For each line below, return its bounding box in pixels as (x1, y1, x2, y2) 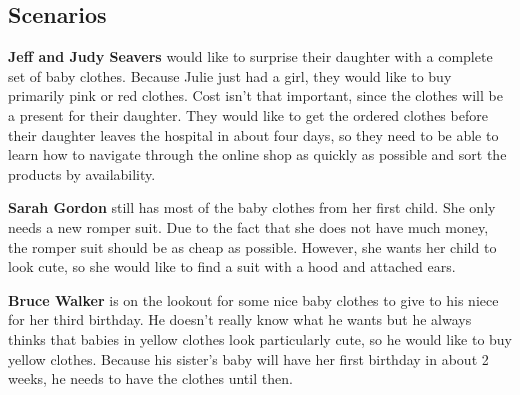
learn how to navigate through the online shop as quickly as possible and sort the (8, 144, 507, 165)
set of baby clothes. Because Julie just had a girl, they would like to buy (8, 65, 452, 86)
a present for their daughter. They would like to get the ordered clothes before (8, 104, 488, 125)
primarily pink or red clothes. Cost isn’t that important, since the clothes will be (8, 85, 503, 106)
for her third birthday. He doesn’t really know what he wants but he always (8, 309, 472, 330)
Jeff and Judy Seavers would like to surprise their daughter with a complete (8, 46, 493, 67)
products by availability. (8, 163, 156, 184)
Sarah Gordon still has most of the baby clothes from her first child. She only (8, 197, 496, 218)
